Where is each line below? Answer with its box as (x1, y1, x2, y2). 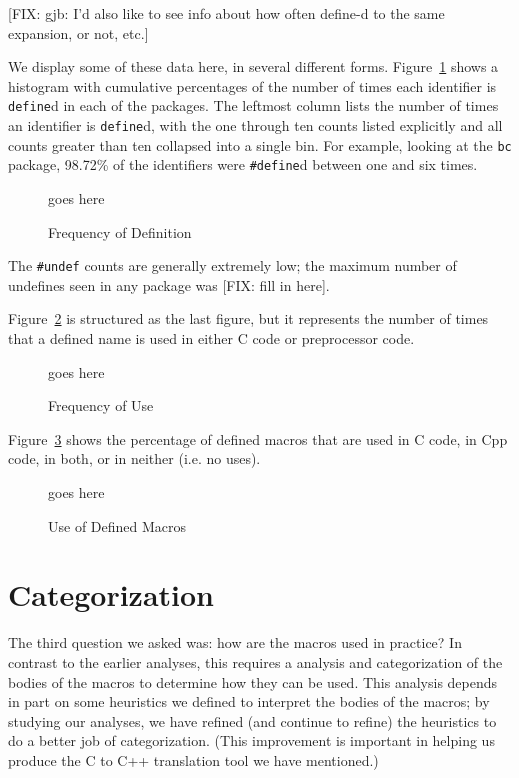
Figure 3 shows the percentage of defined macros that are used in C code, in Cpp (8, 428, 508, 449)
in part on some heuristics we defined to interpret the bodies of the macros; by (8, 691, 490, 712)
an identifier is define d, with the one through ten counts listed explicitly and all (8, 115, 503, 136)
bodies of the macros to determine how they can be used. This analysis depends (8, 671, 498, 692)
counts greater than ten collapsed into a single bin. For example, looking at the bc (8, 134, 512, 155)
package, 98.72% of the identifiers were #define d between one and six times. (8, 154, 478, 175)
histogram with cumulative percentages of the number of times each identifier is (8, 75, 497, 96)
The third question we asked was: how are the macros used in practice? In (8, 632, 462, 653)
